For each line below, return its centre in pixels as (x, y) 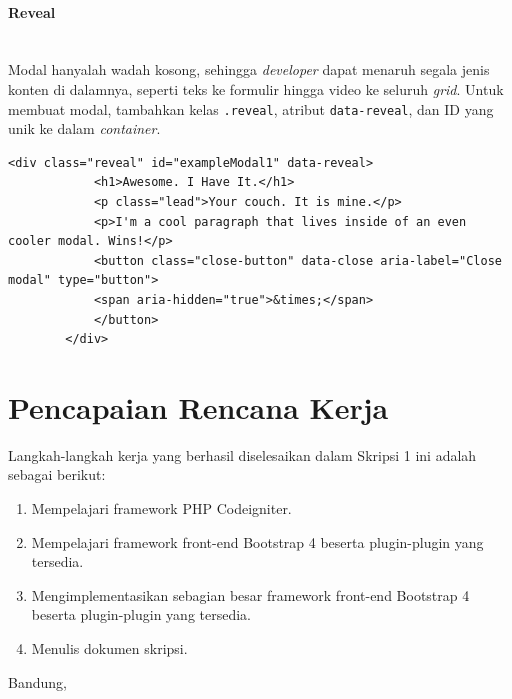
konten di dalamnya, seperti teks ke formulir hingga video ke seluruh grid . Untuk (256, 88)
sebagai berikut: (57, 474)
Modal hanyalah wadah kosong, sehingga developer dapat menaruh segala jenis (249, 69)
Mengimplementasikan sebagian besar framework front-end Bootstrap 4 (250, 594)
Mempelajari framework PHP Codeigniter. (161, 508)
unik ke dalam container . (84, 128)
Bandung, (37, 681)
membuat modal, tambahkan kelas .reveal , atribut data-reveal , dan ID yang (251, 108)
